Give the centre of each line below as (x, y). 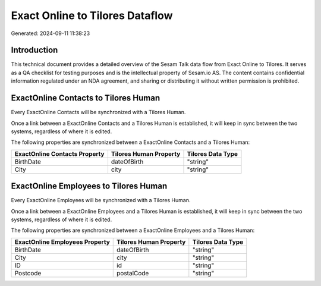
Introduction (34, 50)
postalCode (133, 273)
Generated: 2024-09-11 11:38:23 (51, 33)
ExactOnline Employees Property (62, 242)
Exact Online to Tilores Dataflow (92, 15)
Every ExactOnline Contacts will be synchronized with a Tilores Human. (98, 112)
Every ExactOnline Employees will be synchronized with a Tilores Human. (101, 200)
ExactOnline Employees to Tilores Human (89, 186)
